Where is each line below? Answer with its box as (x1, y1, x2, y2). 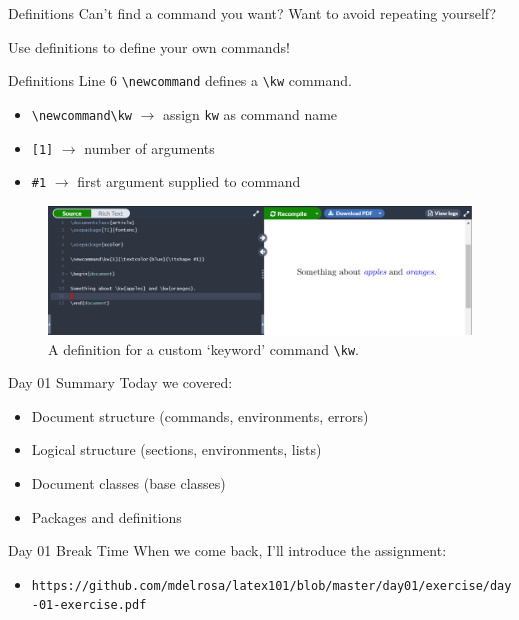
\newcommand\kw (31, 108, 133, 123)
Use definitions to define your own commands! (8, 36, 290, 57)
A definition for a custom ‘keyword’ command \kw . (48, 338, 359, 359)
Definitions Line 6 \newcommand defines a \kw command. (8, 70, 352, 91)
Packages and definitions (31, 506, 182, 527)
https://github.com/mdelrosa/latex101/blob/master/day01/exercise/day (31, 578, 512, 593)
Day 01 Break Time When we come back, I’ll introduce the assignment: (8, 540, 447, 561)
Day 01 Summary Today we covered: (8, 372, 233, 393)
